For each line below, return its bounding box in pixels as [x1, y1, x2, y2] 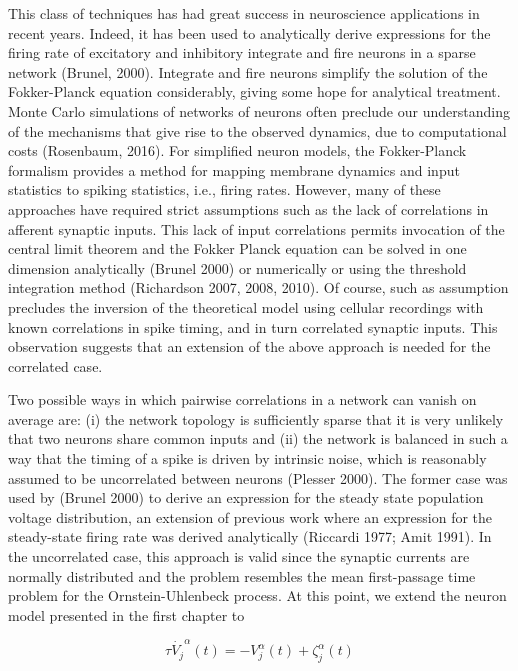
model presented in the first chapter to [8, 604, 245, 625]
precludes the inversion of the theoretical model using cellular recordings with [8, 296, 484, 317]
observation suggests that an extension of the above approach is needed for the [8, 336, 491, 357]
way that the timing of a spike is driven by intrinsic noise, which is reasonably [8, 448, 487, 469]
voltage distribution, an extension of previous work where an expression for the [8, 506, 493, 527]
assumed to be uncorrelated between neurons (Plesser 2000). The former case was [8, 467, 508, 488]
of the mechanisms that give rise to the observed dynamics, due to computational [8, 120, 507, 141]
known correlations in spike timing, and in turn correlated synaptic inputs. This [8, 316, 498, 337]
